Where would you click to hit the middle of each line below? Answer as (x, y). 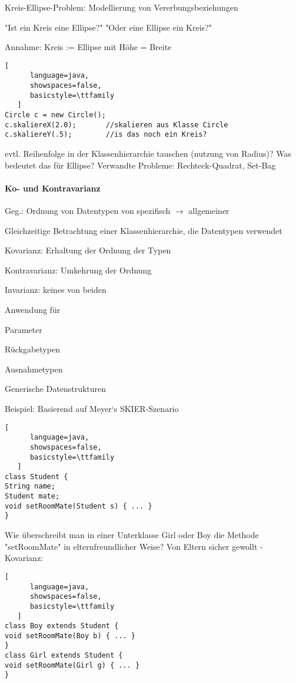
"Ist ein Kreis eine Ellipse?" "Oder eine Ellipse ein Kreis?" (108, 27)
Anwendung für (33, 309)
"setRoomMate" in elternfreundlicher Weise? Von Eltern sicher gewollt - (134, 546)
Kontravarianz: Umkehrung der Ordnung (78, 270)
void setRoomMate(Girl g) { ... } (72, 665)
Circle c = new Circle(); (55, 115)
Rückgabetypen (32, 349)
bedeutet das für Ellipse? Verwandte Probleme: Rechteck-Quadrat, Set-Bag (140, 165)
